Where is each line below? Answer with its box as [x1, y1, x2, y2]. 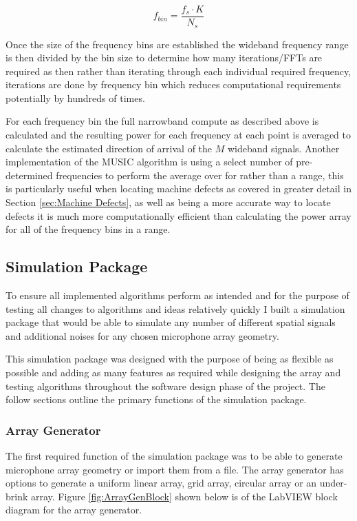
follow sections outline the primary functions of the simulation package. [6, 392, 307, 407]
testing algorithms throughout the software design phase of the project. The [6, 378, 325, 393]
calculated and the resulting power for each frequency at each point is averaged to [6, 127, 351, 142]
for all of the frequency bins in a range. [6, 222, 171, 236]
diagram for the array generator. [6, 502, 142, 517]
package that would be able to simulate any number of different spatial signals [6, 315, 336, 329]
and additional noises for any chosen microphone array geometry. [6, 328, 279, 343]
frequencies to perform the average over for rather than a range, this [56, 167, 344, 182]
